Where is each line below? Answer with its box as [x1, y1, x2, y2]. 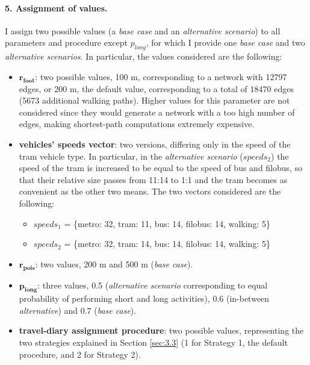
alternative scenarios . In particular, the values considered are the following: [5, 50, 282, 63]
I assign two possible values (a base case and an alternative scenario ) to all [5, 24, 281, 37]
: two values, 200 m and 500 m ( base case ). [35, 257, 193, 270]
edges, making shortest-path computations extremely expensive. [19, 117, 255, 130]
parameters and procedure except [5, 36, 128, 49]
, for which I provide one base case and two [146, 36, 305, 49]
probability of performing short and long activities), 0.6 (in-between [19, 292, 270, 305]
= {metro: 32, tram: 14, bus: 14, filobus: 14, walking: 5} [64, 237, 270, 250]
